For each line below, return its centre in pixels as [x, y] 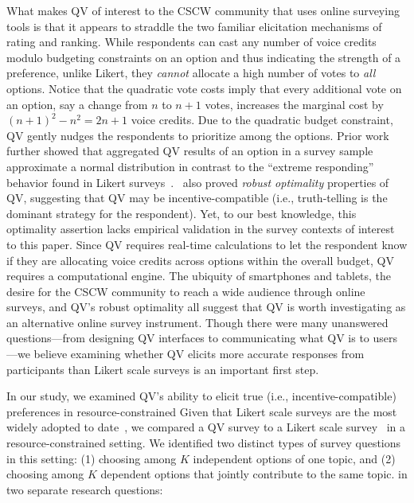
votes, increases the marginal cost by [294, 104]
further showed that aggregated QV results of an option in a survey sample [190, 151]
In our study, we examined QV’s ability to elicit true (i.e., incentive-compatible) [201, 396]
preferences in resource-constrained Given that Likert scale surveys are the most [202, 411]
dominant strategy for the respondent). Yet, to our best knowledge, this [182, 213]
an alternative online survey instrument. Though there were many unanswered [197, 322]
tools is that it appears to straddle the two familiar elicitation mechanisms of [194, 26]
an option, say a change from [77, 104]
